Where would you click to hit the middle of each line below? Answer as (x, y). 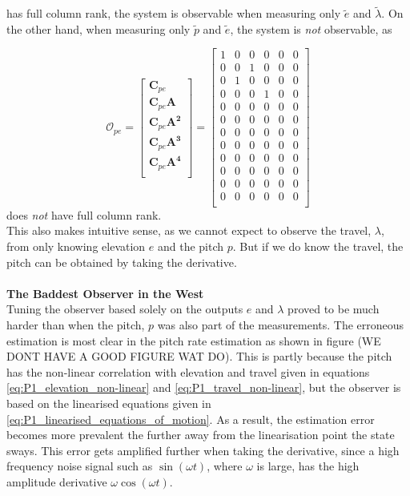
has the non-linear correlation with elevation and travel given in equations (188, 371)
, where (225, 466)
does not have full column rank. (84, 214)
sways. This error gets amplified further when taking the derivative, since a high (203, 450)
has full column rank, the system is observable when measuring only (174, 13)
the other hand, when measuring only (98, 28)
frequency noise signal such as (80, 466)
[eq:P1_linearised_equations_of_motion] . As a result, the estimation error (191, 419)
